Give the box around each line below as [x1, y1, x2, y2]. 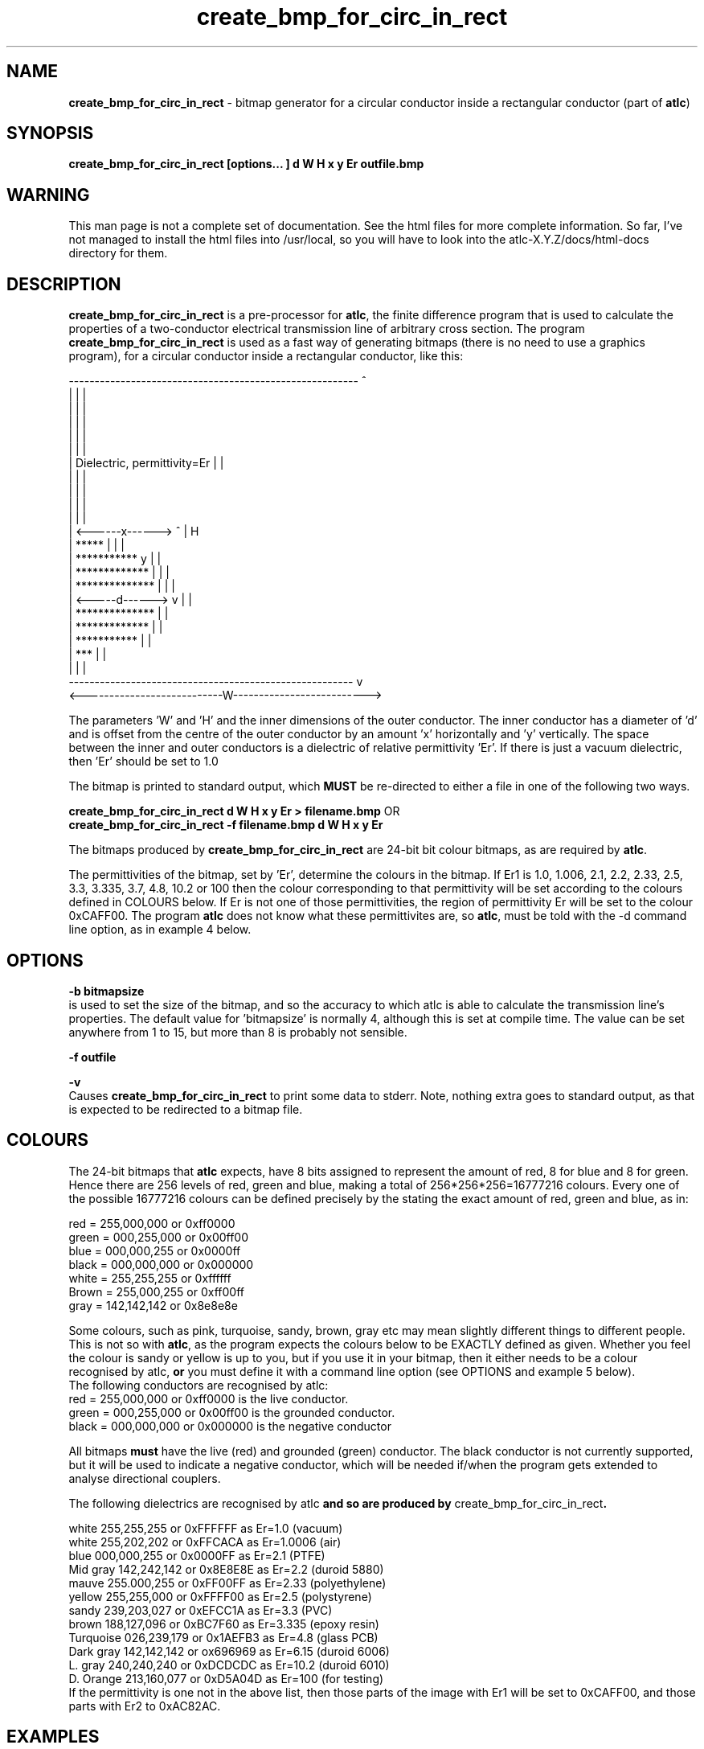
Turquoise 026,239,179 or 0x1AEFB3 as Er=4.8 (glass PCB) [68, 1630, 379, 1644]
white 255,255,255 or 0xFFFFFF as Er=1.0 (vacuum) [68, 1521, 343, 1535]
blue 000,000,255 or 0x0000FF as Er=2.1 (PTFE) [68, 1548, 325, 1562]
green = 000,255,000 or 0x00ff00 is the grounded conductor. [68, 1405, 395, 1419]
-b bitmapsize [68, 983, 145, 998]
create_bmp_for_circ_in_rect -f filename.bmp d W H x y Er [68, 818, 383, 832]
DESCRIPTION [6, 273, 121, 294]
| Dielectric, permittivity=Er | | [68, 456, 224, 470]
